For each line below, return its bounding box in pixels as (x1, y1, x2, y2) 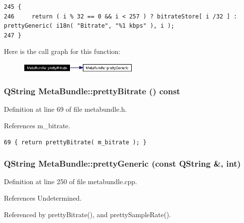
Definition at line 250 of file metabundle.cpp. (4, 176, 138, 187)
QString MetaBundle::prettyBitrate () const (4, 85, 180, 97)
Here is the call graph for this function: (4, 46, 121, 56)
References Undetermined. (4, 193, 82, 203)
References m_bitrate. (4, 120, 70, 131)
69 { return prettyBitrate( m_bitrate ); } (4, 138, 147, 146)
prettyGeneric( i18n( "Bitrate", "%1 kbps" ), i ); (4, 22, 174, 30)
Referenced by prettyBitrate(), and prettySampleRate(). (4, 209, 171, 219)
